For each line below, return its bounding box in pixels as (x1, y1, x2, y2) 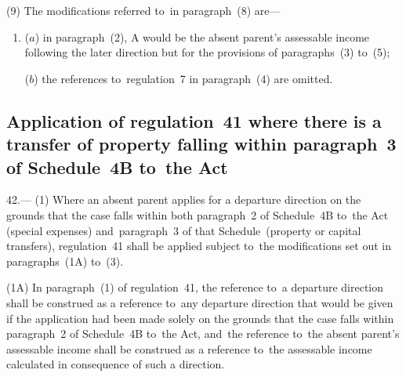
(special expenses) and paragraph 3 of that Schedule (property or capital (6, 222, 361, 238)
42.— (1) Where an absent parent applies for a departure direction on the (6, 191, 361, 208)
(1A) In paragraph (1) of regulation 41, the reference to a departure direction (6, 279, 384, 295)
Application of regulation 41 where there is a (6, 108, 382, 132)
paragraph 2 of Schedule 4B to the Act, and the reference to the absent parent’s (6, 325, 400, 342)
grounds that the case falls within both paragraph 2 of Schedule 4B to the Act (6, 206, 389, 223)
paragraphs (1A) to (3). (6, 252, 124, 269)
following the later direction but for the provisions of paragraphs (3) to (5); (24, 44, 390, 60)
